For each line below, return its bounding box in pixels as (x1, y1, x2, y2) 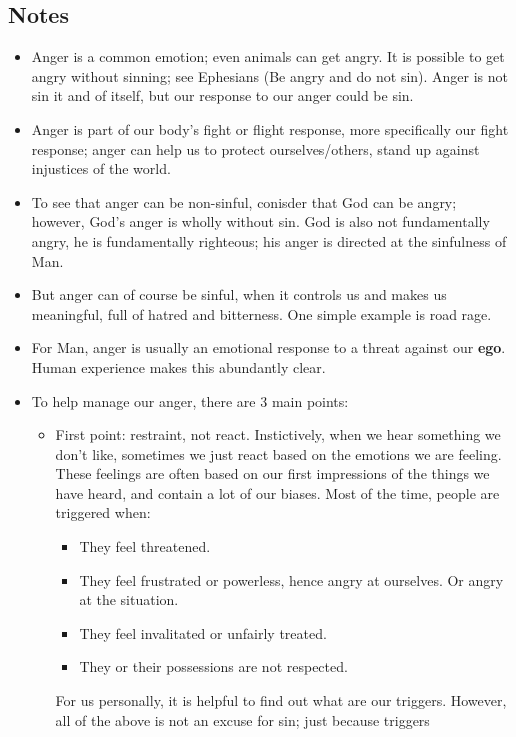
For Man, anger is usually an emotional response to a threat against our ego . (31, 337, 506, 358)
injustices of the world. (31, 158, 171, 179)
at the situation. (79, 589, 179, 610)
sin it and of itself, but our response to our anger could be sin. (31, 85, 414, 106)
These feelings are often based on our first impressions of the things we (55, 463, 490, 484)
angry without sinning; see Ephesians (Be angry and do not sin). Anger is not (31, 65, 509, 86)
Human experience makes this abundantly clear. (31, 356, 326, 377)
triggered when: (55, 502, 151, 523)
